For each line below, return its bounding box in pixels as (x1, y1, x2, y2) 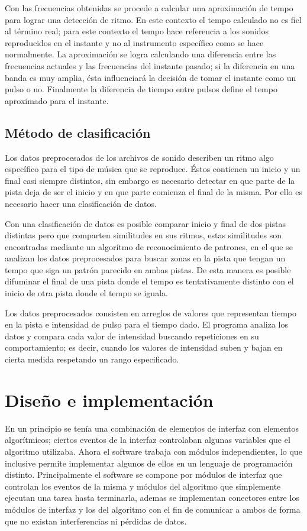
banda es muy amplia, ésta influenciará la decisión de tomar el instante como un (5, 71, 296, 83)
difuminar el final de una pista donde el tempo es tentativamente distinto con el (5, 275, 294, 287)
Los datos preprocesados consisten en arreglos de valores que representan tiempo (5, 306, 297, 319)
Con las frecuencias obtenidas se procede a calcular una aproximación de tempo (5, 2, 293, 14)
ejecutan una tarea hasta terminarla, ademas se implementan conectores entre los (5, 491, 299, 504)
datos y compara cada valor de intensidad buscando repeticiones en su (5, 329, 259, 342)
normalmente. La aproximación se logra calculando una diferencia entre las (5, 48, 276, 60)
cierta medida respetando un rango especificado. (5, 353, 179, 365)
